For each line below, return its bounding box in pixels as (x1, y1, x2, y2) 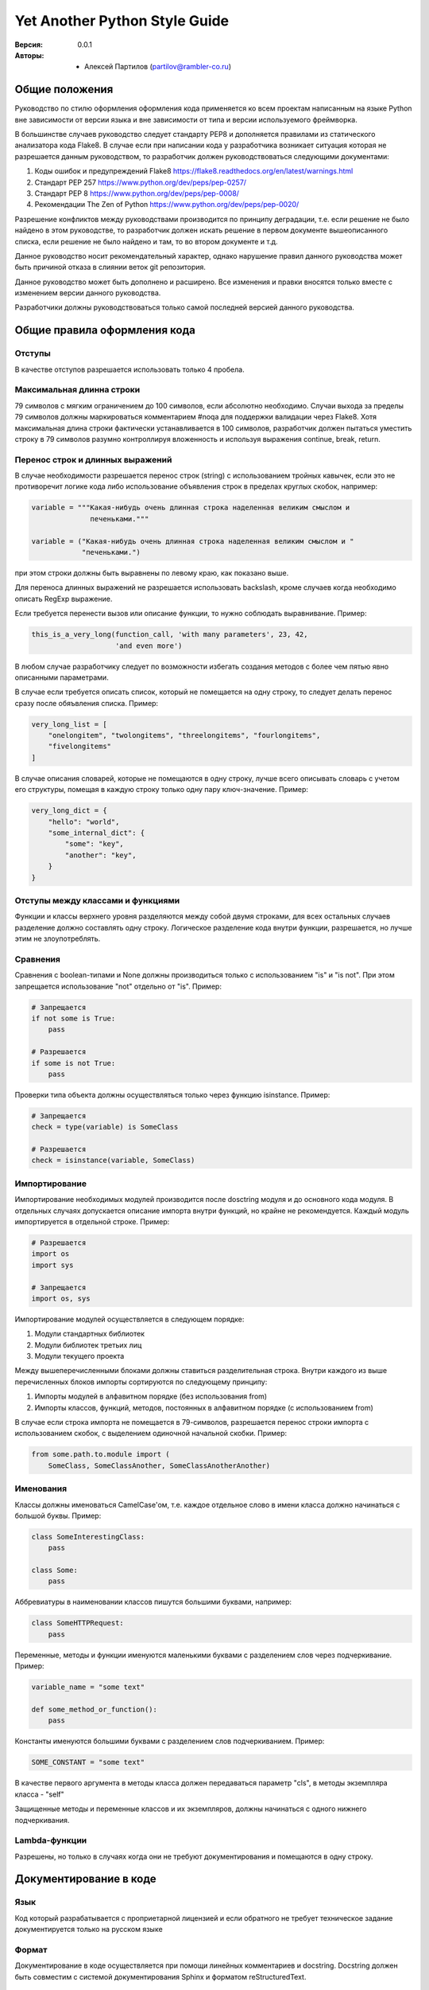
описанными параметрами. (14, 673, 109, 682)
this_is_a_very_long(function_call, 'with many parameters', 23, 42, (31, 630, 308, 639)
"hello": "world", (48, 817, 120, 826)
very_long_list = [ (31, 720, 107, 728)
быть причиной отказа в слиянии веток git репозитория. (14, 263, 207, 272)
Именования (14, 1483, 68, 1494)
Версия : (14, 40, 44, 49)
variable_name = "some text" (31, 1683, 145, 1691)
